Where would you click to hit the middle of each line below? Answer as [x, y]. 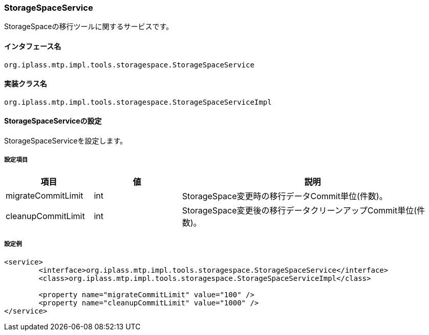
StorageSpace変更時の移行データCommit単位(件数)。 [285, 196]
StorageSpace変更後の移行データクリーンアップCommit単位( [299, 210]
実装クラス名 [26, 84]
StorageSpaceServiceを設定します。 [66, 141]
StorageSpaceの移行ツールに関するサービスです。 [89, 27]
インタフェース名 [33, 46]
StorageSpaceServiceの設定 [53, 121]
